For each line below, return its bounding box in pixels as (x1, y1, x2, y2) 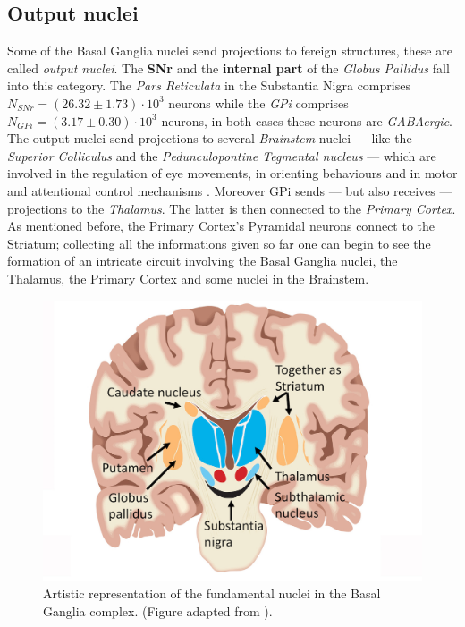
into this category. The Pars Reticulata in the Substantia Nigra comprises (7, 76, 410, 95)
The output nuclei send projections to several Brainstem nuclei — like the (7, 129, 412, 148)
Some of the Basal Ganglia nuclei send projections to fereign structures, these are (7, 41, 452, 60)
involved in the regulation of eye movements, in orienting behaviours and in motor (7, 164, 458, 182)
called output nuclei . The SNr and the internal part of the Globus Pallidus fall (7, 58, 450, 77)
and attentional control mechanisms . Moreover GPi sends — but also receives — (7, 181, 452, 199)
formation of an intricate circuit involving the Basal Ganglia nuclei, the (7, 251, 398, 270)
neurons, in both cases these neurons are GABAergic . (161, 111, 453, 130)
